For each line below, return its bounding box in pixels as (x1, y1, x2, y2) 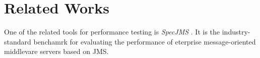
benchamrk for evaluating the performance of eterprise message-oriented (33, 36, 256, 46)
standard (4, 36, 31, 46)
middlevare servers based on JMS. (4, 46, 109, 56)
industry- (222, 26, 250, 37)
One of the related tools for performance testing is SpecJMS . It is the (4, 26, 220, 37)
